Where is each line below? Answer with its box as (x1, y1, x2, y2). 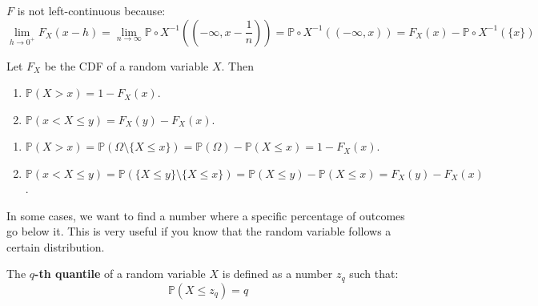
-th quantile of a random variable (34, 265, 206, 282)
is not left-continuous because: (17, 2, 166, 18)
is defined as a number (222, 265, 333, 282)
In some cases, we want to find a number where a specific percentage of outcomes (6, 207, 405, 223)
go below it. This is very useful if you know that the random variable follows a (6, 223, 391, 240)
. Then (221, 57, 255, 74)
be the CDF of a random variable (44, 57, 209, 74)
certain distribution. (6, 238, 105, 255)
